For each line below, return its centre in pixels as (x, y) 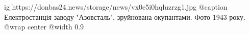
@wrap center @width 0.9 (44, 27)
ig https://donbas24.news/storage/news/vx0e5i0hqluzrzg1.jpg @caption (116, 7)
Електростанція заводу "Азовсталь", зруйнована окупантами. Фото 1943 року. (125, 16)
